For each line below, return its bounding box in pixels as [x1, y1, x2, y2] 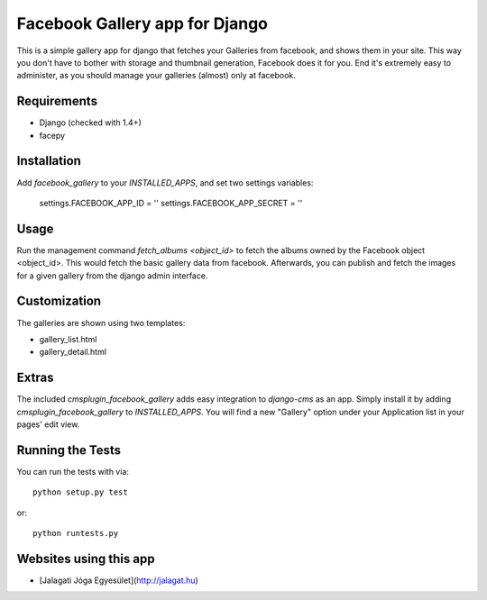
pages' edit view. [16, 419, 80, 430]
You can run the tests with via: [16, 466, 130, 477]
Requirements [16, 94, 98, 109]
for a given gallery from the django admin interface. [16, 270, 208, 281]
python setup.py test [32, 487, 128, 497]
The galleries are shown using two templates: [16, 317, 186, 328]
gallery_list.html [39, 333, 97, 344]
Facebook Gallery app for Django [16, 14, 268, 33]
